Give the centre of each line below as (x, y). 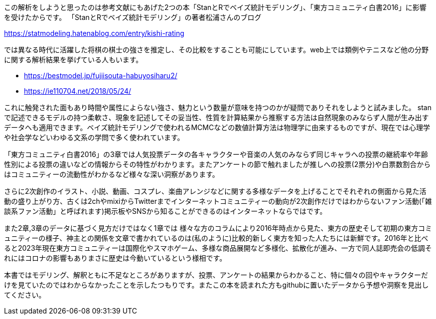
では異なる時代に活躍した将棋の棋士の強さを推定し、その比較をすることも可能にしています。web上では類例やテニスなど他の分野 (217, 50)
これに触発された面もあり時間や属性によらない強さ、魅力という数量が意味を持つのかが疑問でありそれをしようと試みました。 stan (218, 107)
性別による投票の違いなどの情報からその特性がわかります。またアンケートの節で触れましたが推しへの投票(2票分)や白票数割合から (218, 164)
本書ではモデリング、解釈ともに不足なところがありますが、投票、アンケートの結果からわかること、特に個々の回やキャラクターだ (216, 275)
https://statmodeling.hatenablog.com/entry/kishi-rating (94, 33)
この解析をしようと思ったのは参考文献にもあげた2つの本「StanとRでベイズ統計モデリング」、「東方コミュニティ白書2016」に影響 (215, 7)
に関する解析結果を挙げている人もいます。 (73, 60)
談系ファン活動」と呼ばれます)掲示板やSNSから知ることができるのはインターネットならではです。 (165, 211)
